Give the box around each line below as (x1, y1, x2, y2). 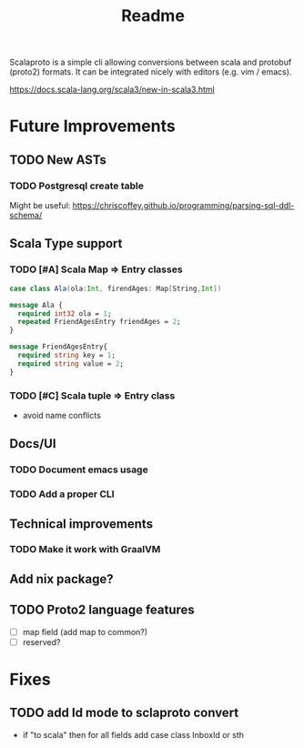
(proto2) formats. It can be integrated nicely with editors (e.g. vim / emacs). (9, 66, 292, 77)
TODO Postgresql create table (9, 179, 144, 192)
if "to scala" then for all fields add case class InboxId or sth (22, 729, 244, 740)
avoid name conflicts (22, 409, 102, 420)
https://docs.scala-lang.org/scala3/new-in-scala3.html (9, 84, 216, 96)
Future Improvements (9, 116, 176, 136)
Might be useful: (9, 200, 71, 211)
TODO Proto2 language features (9, 602, 196, 618)
